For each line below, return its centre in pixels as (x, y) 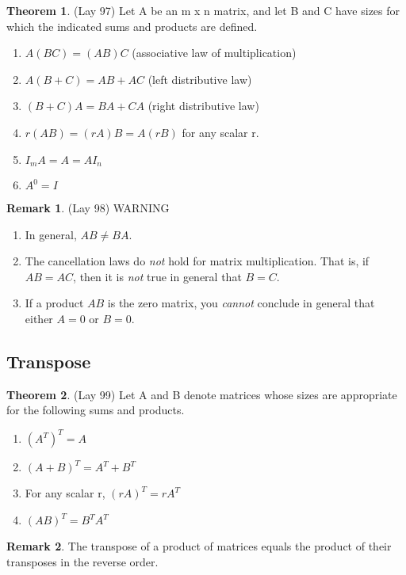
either (39, 318)
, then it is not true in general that (157, 276)
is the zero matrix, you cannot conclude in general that (241, 303)
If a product (54, 303)
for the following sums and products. (96, 410)
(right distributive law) (203, 106)
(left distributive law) (200, 79)
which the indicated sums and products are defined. (132, 26)
